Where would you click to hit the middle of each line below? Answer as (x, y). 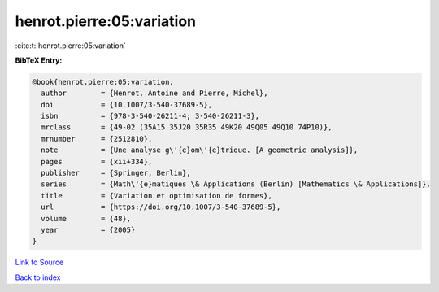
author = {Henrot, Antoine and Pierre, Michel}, (154, 93)
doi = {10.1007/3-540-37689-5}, (127, 105)
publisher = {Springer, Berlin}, (116, 173)
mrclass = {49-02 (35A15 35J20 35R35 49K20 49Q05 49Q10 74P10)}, (187, 127)
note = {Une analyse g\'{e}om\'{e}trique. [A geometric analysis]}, (200, 150)
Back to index (38, 277)
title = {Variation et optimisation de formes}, (156, 196)
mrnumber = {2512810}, (97, 139)
